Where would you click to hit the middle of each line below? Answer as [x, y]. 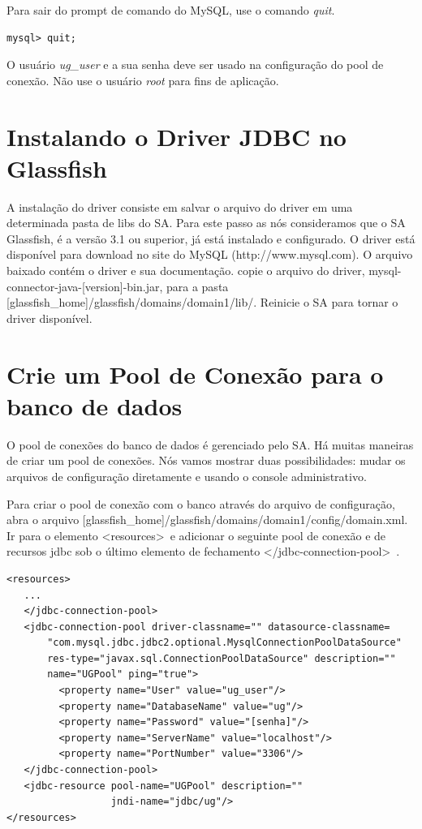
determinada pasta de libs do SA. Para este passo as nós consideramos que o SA [206, 223]
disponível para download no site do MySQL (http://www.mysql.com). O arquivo [210, 254]
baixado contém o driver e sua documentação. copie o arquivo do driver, [186, 271]
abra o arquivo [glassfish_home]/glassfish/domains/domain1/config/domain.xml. [207, 520]
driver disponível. [50, 318]
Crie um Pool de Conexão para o [195, 374]
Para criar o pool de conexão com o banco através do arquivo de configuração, [201, 503]
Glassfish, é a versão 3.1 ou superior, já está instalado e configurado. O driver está [211, 238]
